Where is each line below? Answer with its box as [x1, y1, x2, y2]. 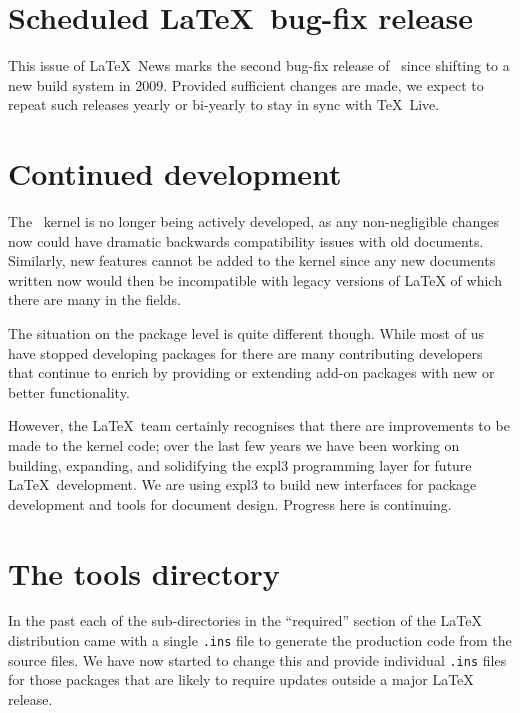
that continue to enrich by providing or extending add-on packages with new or [8, 362, 495, 383]
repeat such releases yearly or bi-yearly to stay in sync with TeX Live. [8, 94, 440, 115]
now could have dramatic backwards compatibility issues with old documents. [8, 230, 484, 251]
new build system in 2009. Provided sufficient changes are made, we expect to [8, 74, 484, 95]
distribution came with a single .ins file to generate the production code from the [8, 630, 512, 651]
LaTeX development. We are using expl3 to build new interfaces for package [8, 474, 477, 495]
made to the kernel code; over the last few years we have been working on [8, 434, 460, 455]
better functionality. [8, 381, 130, 402]
